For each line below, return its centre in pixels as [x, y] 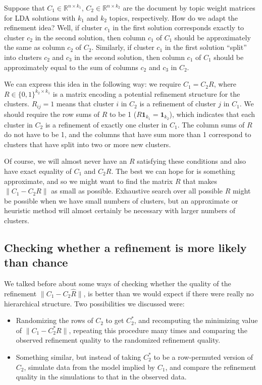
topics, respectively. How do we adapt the [174, 17]
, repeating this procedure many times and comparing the [158, 330]
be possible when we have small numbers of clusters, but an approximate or [121, 200]
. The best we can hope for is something [173, 171]
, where [225, 84]
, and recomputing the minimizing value [196, 320]
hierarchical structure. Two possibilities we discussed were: [94, 303]
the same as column [35, 47]
